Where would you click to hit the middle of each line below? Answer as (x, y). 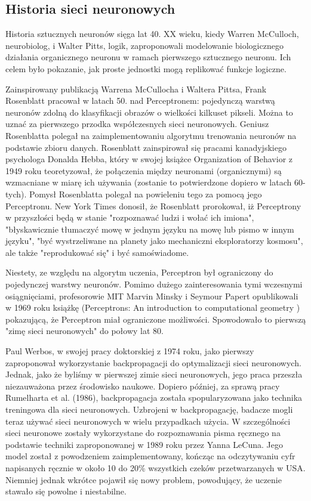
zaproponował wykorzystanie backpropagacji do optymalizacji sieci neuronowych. (153, 362)
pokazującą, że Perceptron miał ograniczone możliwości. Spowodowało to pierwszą (156, 319)
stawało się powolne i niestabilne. (66, 491)
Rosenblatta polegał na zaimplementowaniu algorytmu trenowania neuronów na (151, 135)
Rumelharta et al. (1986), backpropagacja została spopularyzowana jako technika (154, 398)
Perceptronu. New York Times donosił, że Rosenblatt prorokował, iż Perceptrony (153, 205)
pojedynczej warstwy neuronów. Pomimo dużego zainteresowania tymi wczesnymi (154, 284)
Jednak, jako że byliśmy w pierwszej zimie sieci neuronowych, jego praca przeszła (154, 374)
